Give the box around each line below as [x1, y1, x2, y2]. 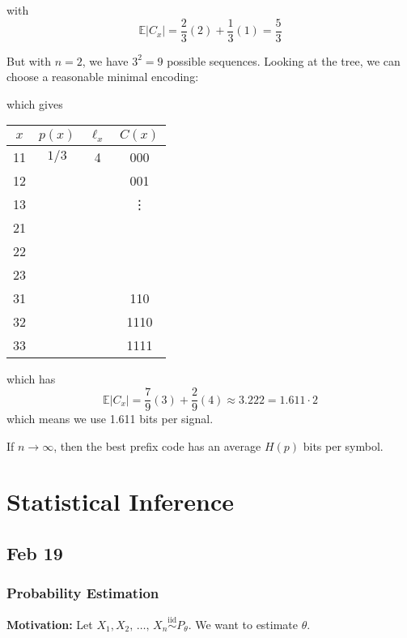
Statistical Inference [6, 485, 234, 518]
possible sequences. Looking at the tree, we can [167, 52, 401, 69]
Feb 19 [6, 541, 63, 566]
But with [6, 52, 52, 69]
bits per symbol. [303, 437, 384, 454]
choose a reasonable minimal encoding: [6, 68, 199, 85]
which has [6, 370, 56, 388]
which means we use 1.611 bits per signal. [6, 410, 214, 427]
